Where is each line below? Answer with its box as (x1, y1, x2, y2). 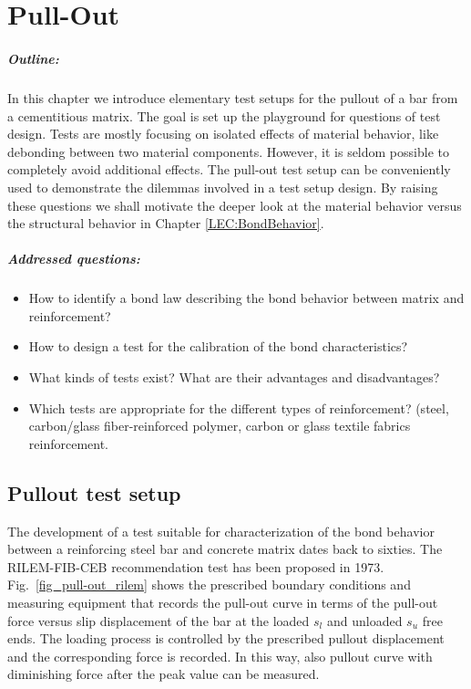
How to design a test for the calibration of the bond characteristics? (28, 337, 408, 356)
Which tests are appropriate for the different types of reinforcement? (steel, (28, 398, 449, 417)
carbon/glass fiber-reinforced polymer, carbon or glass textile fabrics (28, 416, 411, 435)
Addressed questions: (7, 249, 140, 268)
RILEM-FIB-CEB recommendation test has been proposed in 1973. (7, 557, 384, 576)
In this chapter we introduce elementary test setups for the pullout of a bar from (7, 88, 458, 107)
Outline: (7, 48, 59, 68)
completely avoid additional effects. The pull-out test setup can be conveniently (7, 160, 451, 179)
